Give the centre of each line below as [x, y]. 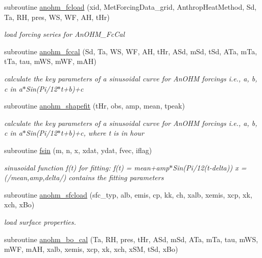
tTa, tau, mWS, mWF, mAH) [50, 61]
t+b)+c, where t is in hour [102, 133]
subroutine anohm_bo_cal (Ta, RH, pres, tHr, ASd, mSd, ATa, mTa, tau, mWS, [131, 239]
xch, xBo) [19, 205]
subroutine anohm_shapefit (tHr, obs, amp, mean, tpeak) [94, 106]
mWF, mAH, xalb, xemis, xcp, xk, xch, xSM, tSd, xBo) [91, 249]
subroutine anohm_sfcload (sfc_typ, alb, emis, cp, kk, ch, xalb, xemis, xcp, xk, [128, 194]
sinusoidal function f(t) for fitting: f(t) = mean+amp [87, 167]
